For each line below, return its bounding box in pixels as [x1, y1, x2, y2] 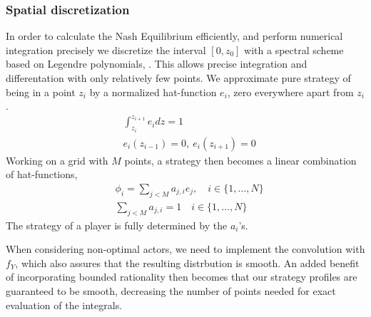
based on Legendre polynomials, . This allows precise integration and [6, 56, 308, 71]
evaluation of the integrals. [6, 297, 123, 312]
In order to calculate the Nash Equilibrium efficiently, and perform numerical [6, 28, 343, 43]
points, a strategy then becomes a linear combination [124, 152, 357, 167]
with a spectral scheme [244, 42, 344, 57]
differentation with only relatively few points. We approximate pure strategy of [6, 71, 351, 85]
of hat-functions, [6, 167, 78, 182]
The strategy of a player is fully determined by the [6, 217, 228, 232]
